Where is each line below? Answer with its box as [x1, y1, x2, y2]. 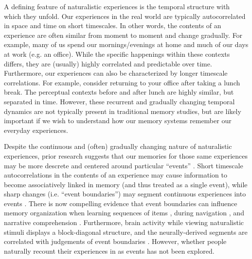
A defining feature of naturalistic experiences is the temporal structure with [4, 1, 230, 11]
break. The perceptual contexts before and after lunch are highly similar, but [4, 87, 234, 97]
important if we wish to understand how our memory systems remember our [4, 115, 232, 126]
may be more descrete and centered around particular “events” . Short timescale [4, 160, 243, 170]
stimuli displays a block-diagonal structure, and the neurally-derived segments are [4, 227, 248, 237]
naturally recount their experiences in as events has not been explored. [4, 245, 215, 256]
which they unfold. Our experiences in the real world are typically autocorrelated [4, 11, 246, 21]
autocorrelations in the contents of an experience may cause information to [4, 170, 227, 180]
